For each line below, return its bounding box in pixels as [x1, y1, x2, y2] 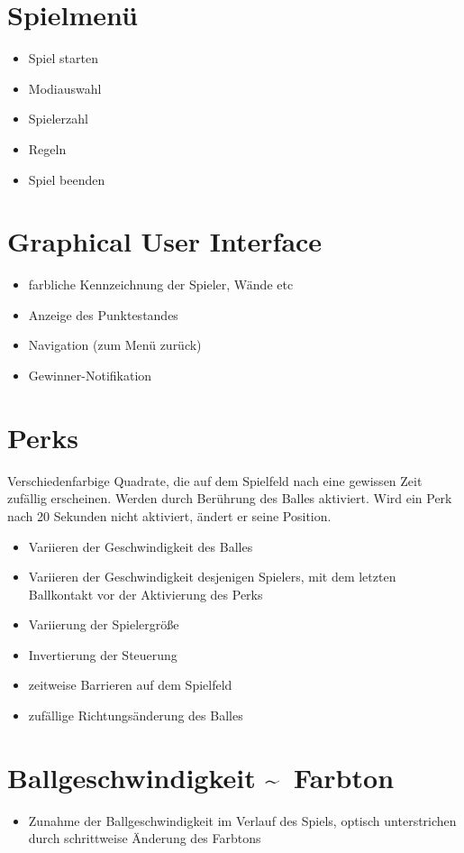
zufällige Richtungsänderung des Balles [28, 706, 243, 725]
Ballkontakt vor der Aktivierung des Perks [28, 584, 263, 603]
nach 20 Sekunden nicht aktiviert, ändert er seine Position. [7, 506, 332, 525]
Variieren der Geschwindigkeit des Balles [28, 537, 253, 555]
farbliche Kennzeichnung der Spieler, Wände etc [28, 275, 294, 294]
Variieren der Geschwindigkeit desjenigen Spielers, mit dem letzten [28, 567, 396, 586]
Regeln [28, 139, 67, 158]
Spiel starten [28, 49, 98, 68]
